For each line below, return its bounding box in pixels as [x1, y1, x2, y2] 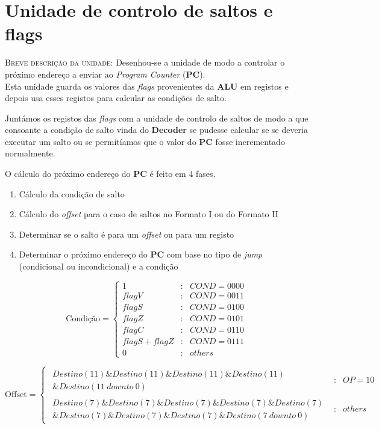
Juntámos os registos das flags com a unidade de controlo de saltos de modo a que [5, 111, 309, 124]
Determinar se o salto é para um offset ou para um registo [19, 227, 234, 240]
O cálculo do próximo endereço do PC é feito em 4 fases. [5, 167, 216, 180]
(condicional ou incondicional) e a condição [19, 260, 178, 273]
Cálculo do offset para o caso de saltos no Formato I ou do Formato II [19, 208, 278, 220]
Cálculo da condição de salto [19, 187, 125, 200]
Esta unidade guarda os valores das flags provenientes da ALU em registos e [5, 79, 289, 92]
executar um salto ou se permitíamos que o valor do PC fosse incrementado [5, 135, 285, 147]
